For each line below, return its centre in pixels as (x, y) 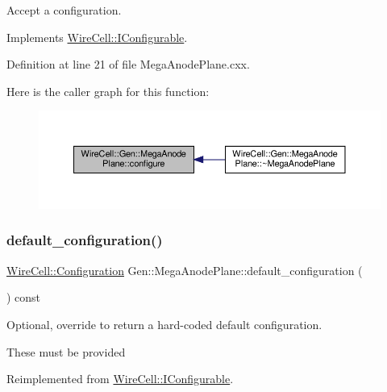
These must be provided (66, 351)
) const (24, 297)
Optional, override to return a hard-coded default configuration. (164, 324)
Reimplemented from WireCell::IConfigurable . (120, 379)
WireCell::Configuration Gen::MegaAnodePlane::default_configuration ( (185, 270)
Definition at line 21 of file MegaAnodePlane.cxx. (128, 64)
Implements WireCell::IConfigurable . (97, 37)
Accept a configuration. (64, 10)
